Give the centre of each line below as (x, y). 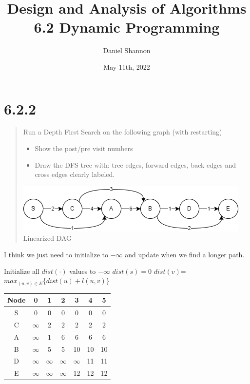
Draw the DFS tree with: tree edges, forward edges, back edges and (135, 164)
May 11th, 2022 (127, 67)
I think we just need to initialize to (56, 254)
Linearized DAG (48, 238)
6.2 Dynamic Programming (127, 27)
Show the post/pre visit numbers (84, 148)
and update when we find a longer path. (185, 254)
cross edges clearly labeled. (75, 174)
